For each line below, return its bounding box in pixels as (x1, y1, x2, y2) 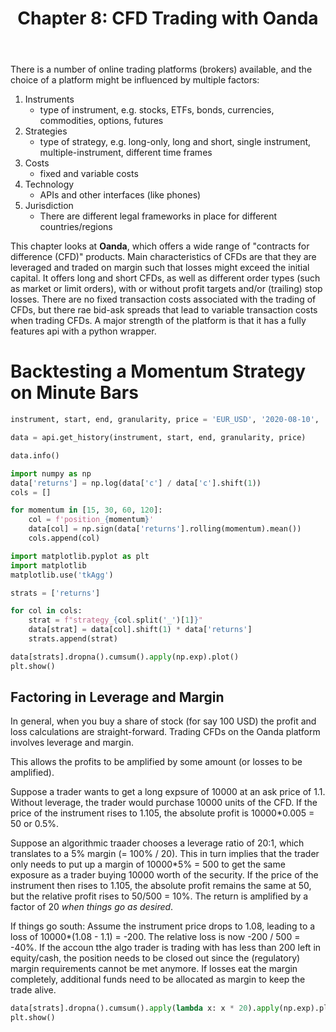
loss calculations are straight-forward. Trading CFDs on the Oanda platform (10, 726, 321, 738)
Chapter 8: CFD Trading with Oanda (17, 7, 319, 30)
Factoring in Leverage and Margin (10, 689, 225, 706)
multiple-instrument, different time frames (39, 147, 213, 159)
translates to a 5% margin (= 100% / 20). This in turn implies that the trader (10, 848, 320, 860)
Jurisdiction (24, 200, 74, 212)
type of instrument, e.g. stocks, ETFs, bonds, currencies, (39, 104, 275, 116)
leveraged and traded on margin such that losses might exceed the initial (10, 262, 310, 274)
